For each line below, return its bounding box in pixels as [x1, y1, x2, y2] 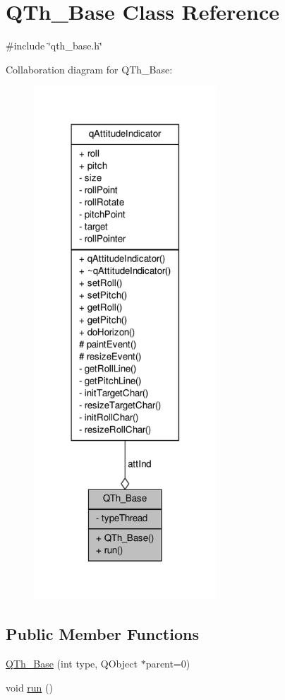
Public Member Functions [6, 623, 199, 645]
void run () [6, 680, 53, 694]
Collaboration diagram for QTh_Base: [6, 61, 173, 76]
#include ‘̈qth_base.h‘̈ [6, 38, 102, 53]
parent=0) [145, 656, 190, 671]
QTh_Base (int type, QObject [6, 656, 138, 671]
